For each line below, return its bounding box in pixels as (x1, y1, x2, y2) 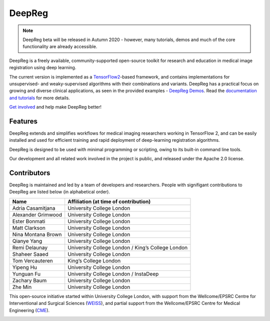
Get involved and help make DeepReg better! (9, 104, 102, 110)
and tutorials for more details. (9, 95, 70, 101)
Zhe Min (12, 283, 32, 290)
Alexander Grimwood (12, 211, 62, 218)
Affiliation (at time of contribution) (67, 198, 151, 205)
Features (9, 117, 37, 125)
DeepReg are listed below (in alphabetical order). (9, 189, 110, 195)
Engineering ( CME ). (9, 307, 50, 313)
